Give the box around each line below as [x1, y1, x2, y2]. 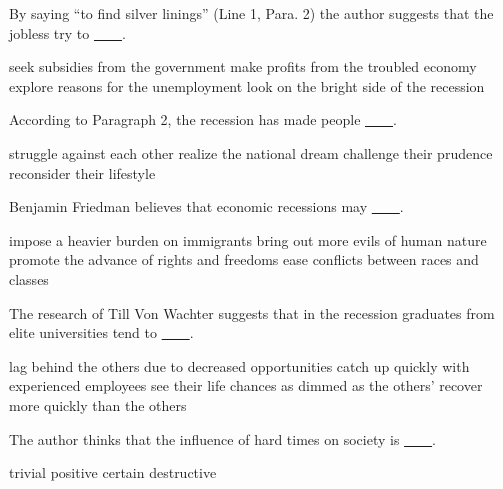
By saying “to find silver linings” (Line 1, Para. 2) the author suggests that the [9, 3, 494, 23]
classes [9, 268, 49, 289]
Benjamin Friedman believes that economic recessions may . [9, 196, 404, 217]
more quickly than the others [9, 394, 187, 415]
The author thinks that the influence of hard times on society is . [9, 428, 437, 449]
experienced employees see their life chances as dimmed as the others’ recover [9, 375, 483, 396]
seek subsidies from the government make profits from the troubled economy [9, 56, 477, 77]
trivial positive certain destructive [9, 462, 217, 483]
